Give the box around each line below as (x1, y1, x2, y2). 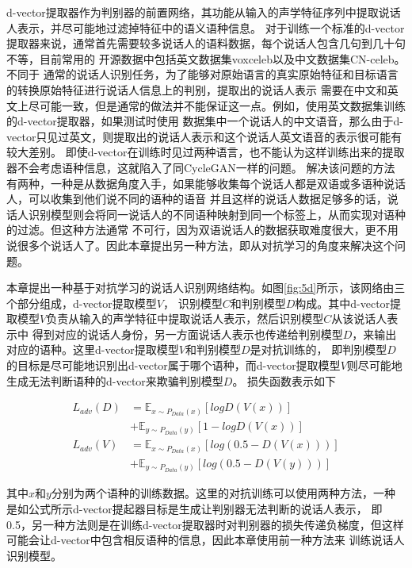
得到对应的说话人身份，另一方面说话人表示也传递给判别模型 (32, 325, 343, 342)
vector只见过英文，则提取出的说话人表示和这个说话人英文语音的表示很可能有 (6, 128, 402, 144)
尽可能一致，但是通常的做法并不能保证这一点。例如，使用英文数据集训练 (28, 97, 406, 113)
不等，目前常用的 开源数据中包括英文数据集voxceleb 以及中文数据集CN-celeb (6, 50, 395, 67)
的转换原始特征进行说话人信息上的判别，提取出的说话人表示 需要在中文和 (6, 81, 387, 98)
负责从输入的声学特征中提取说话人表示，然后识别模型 (46, 310, 324, 327)
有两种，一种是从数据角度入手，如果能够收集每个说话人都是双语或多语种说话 (6, 175, 406, 191)
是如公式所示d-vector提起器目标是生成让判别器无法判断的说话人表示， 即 (6, 501, 383, 517)
